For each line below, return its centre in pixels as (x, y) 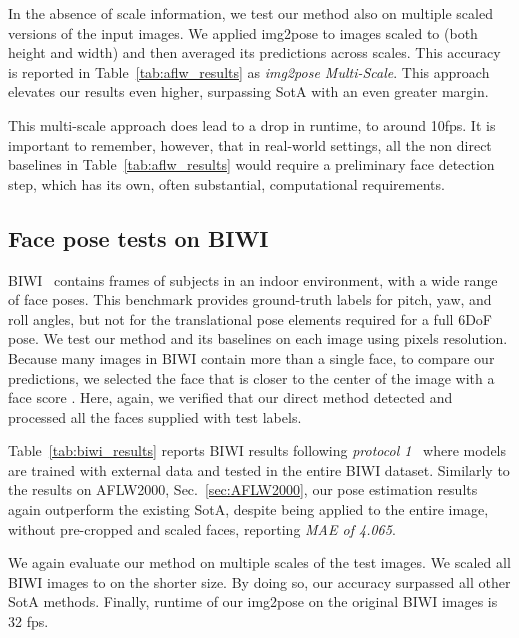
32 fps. (28, 621)
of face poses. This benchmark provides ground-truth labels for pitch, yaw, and (250, 299)
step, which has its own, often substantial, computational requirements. (226, 183)
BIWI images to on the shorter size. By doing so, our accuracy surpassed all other (259, 581)
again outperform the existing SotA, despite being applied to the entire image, (248, 509)
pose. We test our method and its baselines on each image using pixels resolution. (258, 338)
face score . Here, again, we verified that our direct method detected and (230, 397)
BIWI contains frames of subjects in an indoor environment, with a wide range (253, 279)
